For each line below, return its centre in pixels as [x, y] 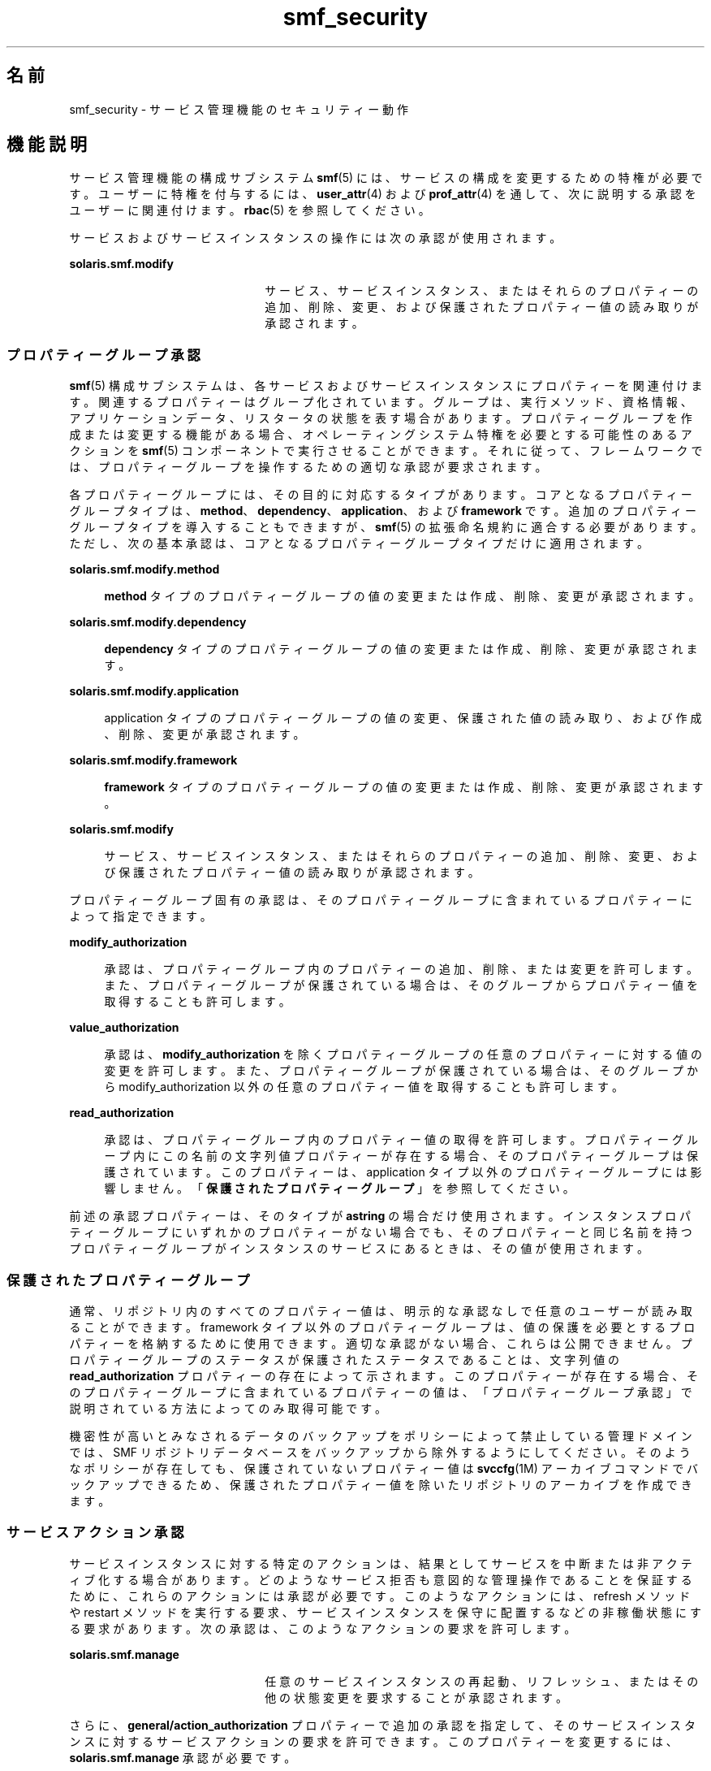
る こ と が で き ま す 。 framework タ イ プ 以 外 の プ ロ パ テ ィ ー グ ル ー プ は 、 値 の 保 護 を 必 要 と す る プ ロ [382, 1327]
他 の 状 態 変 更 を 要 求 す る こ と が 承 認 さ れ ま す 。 [416, 1697]
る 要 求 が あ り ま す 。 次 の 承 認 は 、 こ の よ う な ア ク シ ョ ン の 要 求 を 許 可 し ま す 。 [323, 1628]
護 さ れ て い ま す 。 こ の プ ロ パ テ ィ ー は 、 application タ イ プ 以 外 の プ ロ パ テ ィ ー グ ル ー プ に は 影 [403, 1172]
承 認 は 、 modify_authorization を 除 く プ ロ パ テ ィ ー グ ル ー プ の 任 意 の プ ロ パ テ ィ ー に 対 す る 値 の [403, 1054]
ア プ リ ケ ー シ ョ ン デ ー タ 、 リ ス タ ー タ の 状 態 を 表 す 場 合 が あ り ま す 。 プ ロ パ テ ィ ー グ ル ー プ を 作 [381, 418]
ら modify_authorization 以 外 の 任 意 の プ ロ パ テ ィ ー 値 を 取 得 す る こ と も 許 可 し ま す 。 [364, 1087]
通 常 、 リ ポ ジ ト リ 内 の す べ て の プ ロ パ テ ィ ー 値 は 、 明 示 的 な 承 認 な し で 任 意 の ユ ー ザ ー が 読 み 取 [381, 1310]
